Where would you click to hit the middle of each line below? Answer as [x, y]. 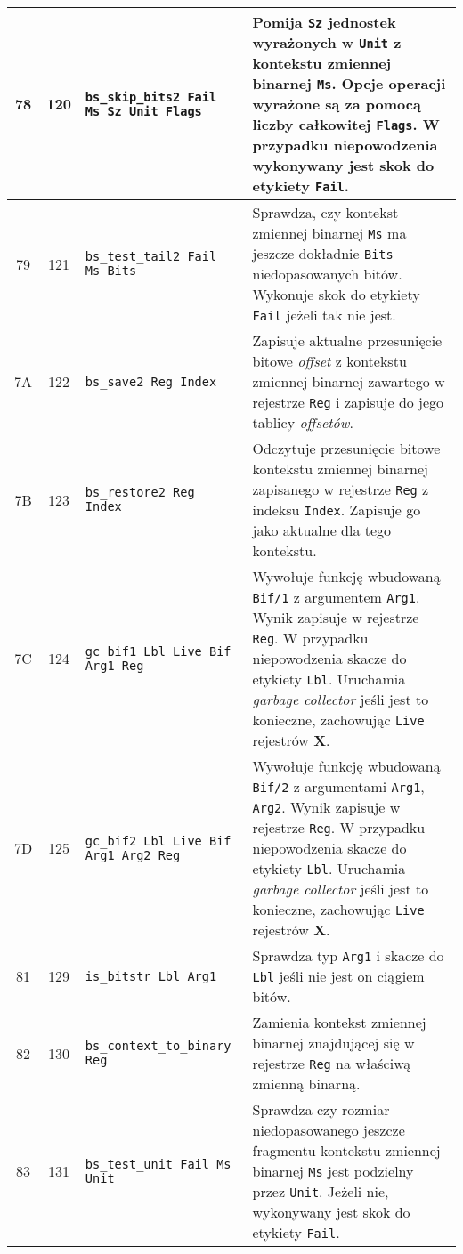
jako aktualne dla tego [322, 530]
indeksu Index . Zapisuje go [337, 510]
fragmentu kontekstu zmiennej [346, 1150]
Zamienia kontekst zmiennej [339, 1022]
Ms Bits [111, 271]
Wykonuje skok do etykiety [336, 294]
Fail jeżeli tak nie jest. [324, 315]
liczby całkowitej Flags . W [346, 124]
